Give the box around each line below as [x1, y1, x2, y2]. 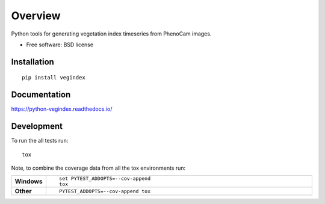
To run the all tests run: [11, 137, 69, 144]
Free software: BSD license [26, 41, 93, 48]
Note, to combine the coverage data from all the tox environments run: [11, 164, 186, 172]
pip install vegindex [22, 74, 85, 81]
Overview [11, 9, 61, 22]
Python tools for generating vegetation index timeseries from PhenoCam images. [11, 30, 212, 37]
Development [11, 121, 63, 132]
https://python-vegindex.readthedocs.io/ [11, 105, 113, 113]
